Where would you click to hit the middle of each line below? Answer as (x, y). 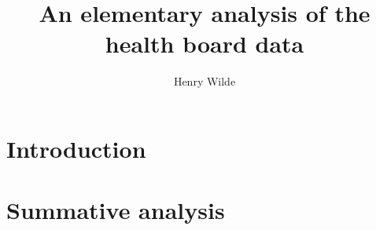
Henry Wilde (205, 81)
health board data (205, 44)
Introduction (76, 148)
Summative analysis (116, 210)
